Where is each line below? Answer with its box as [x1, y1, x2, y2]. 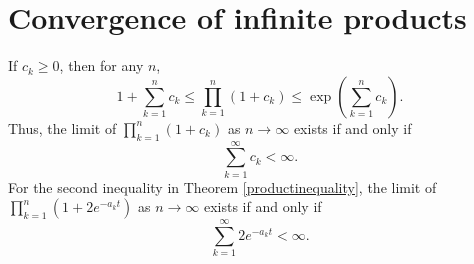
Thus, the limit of [8, 117, 117, 138]
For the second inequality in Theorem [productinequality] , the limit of [8, 176, 437, 197]
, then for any [59, 55, 144, 76]
